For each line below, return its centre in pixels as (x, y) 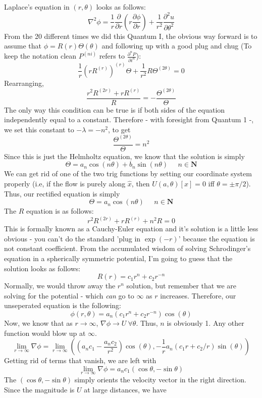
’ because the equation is (217, 238)
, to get (119, 129)
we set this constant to (39, 129)
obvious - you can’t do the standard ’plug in (72, 238)
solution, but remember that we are (181, 286)
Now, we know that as (38, 323)
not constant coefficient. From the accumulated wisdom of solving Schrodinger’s (127, 248)
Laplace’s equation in (37, 7)
